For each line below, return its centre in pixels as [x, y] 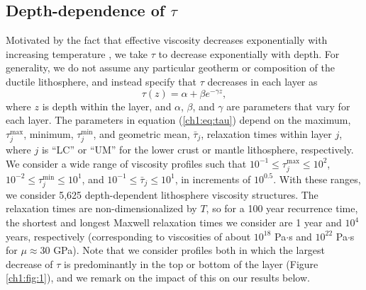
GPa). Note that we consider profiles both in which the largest [189, 250]
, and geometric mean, [142, 133]
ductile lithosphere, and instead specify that [101, 81]
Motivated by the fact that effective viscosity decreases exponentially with [167, 40]
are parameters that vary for [288, 106]
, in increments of [213, 179]
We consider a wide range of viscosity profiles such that [126, 163]
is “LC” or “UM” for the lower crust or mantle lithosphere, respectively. [198, 149]
